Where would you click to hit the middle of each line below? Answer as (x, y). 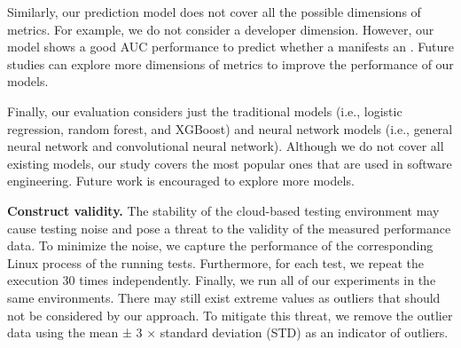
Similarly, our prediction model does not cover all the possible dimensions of (214, 12)
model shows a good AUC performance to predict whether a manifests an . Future (230, 47)
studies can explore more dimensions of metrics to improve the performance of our (230, 63)
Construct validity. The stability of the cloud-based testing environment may (223, 210)
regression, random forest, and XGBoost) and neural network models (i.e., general (230, 128)
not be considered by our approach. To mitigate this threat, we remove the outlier (230, 315)
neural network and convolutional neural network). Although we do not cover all (226, 146)
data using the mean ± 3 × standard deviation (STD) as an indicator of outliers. (228, 332)
